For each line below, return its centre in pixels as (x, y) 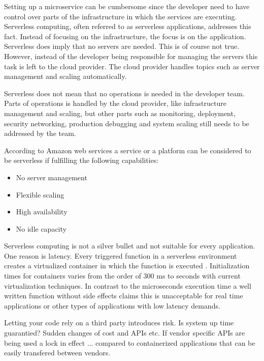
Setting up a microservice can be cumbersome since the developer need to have (127, 6)
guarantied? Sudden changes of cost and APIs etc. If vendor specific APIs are (125, 333)
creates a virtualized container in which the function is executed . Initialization (127, 266)
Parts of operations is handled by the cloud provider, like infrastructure (115, 103)
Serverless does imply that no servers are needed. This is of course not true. (122, 46)
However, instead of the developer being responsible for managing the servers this (131, 56)
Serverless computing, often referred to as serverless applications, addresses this (128, 26)
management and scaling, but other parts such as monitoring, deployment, (120, 113)
